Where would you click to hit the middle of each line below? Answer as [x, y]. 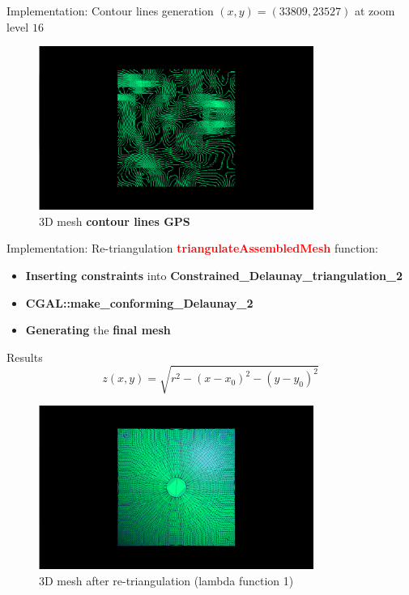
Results [25, 357]
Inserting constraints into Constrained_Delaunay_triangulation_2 [214, 276]
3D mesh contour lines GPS [115, 221]
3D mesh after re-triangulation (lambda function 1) [166, 580]
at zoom [375, 11]
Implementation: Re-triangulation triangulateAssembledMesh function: [192, 248]
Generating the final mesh [98, 330]
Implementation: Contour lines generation [110, 11]
